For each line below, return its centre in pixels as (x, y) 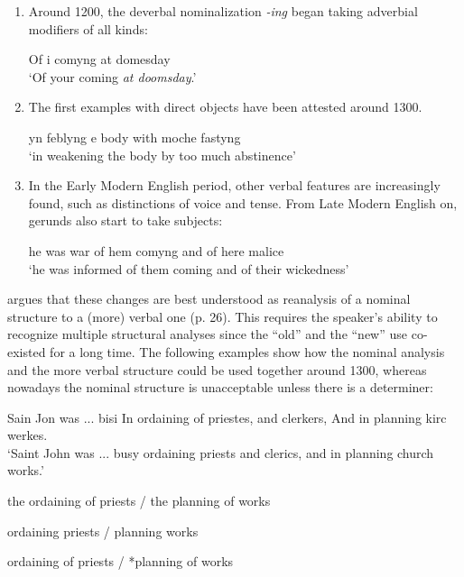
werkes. (28, 435)
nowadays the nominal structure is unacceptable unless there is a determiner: (220, 387)
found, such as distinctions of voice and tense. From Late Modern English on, (243, 202)
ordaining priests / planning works (103, 531)
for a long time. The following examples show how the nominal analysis (247, 351)
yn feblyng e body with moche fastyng (135, 137)
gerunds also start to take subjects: (125, 220)
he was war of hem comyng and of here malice (156, 250)
